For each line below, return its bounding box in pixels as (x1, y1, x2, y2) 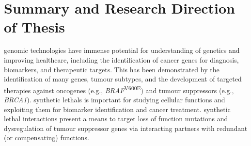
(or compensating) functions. (4, 132, 89, 143)
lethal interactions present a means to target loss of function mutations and (4, 114, 228, 124)
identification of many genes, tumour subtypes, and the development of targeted (4, 74, 242, 84)
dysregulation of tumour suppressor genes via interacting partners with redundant (4, 123, 248, 133)
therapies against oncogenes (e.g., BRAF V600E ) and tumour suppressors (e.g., (4, 83, 234, 95)
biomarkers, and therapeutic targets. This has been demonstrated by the (4, 64, 220, 74)
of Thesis (4, 17, 65, 37)
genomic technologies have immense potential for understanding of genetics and (4, 45, 240, 55)
